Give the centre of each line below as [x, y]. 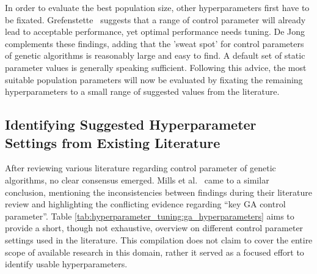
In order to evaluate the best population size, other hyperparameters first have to [157, 7]
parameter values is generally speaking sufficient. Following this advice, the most [156, 67]
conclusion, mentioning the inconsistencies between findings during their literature [159, 192]
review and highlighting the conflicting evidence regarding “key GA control [145, 204]
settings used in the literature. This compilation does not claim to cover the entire [159, 239]
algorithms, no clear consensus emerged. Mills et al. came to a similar [137, 180]
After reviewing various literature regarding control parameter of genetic [140, 168]
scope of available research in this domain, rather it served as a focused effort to [155, 252]
